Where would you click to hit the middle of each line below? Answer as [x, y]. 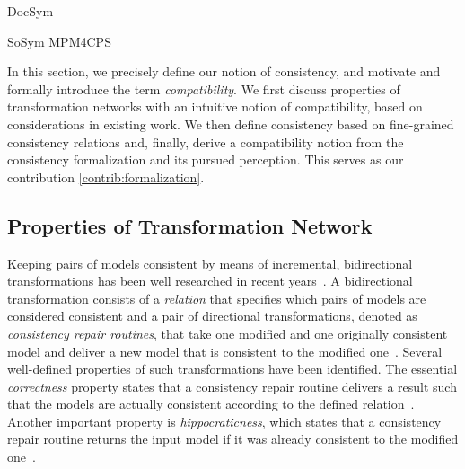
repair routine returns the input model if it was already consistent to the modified [233, 439]
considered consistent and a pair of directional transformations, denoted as [212, 316]
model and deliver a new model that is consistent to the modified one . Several [225, 351]
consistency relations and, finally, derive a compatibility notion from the [206, 142]
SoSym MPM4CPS [59, 41]
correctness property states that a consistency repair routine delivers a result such [232, 386]
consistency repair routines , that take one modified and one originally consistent [228, 333]
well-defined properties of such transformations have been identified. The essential [232, 369]
